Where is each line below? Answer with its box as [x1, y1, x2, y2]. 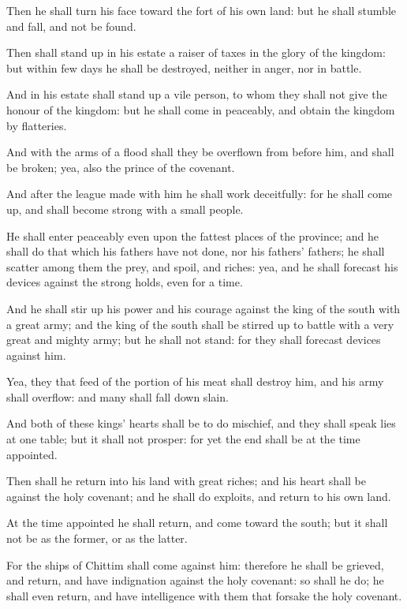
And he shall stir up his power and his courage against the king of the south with [6, 300, 401, 316]
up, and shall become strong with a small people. [6, 200, 244, 217]
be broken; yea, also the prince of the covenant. [6, 159, 235, 175]
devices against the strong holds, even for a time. [6, 274, 243, 290]
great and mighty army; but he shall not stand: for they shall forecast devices [6, 331, 381, 348]
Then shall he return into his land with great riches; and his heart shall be [6, 473, 366, 489]
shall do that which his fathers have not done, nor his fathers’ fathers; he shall [6, 243, 385, 260]
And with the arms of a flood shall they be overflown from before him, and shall [6, 144, 394, 160]
